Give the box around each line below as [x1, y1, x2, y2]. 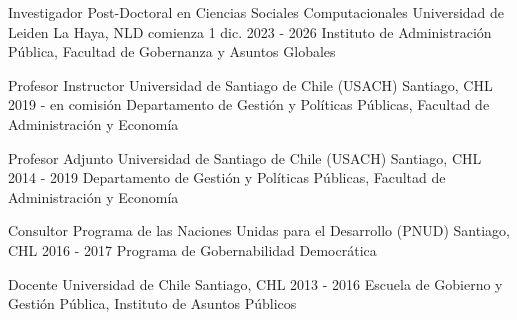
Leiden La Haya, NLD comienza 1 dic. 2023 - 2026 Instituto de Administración [8, 21, 492, 42]
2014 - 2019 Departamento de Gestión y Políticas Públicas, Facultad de [8, 167, 446, 188]
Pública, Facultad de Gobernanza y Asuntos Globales [8, 41, 336, 62]
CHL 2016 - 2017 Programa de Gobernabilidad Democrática [8, 239, 377, 260]
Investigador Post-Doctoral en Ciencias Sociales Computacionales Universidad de [8, 2, 505, 22]
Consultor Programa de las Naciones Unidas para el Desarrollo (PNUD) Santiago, [8, 220, 510, 241]
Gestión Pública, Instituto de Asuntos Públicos [8, 293, 297, 314]
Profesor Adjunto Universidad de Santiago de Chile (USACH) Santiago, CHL [8, 147, 482, 168]
